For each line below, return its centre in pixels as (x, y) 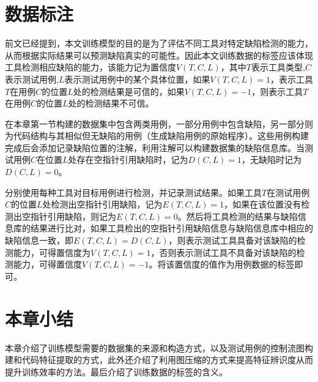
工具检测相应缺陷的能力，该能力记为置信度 (91, 67)
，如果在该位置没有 (263, 204)
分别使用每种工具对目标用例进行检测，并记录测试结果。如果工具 (133, 192)
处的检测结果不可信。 (111, 103)
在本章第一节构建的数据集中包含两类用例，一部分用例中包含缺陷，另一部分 (155, 123)
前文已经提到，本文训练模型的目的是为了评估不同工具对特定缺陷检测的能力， (159, 43)
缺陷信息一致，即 (39, 240)
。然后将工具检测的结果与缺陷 (238, 216)
